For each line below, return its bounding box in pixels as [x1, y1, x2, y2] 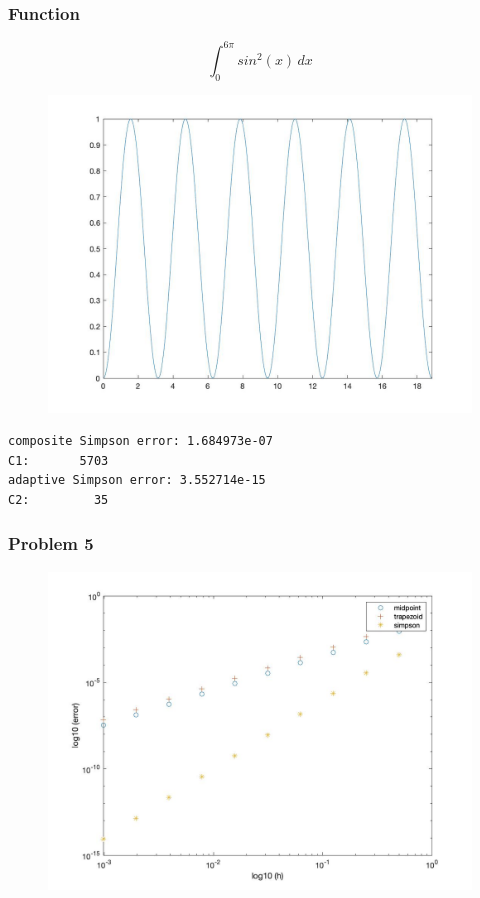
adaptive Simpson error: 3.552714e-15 [8, 473, 266, 488]
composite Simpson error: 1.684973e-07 [8, 434, 273, 449]
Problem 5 [8, 531, 94, 556]
